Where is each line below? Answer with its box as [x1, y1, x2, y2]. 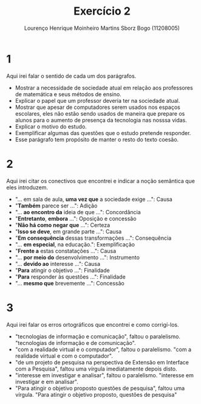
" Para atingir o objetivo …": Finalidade [15, 266, 111, 274]
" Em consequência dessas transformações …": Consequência [15, 234, 172, 242]
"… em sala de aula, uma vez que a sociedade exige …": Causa [15, 195, 173, 203]
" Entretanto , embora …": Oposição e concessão [15, 215, 137, 222]
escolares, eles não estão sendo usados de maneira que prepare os [15, 110, 185, 117]
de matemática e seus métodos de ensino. [15, 90, 121, 98]
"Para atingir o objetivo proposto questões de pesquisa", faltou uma [15, 385, 185, 392]
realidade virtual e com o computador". [15, 352, 114, 360]
